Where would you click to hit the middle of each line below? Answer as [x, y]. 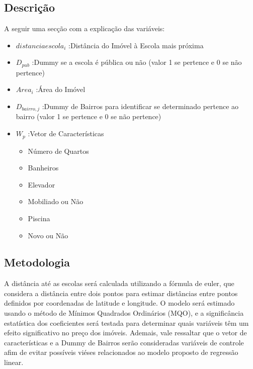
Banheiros [43, 168]
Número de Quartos [58, 151]
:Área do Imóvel [61, 89]
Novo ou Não [48, 235]
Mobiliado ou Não [56, 201]
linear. [14, 362]
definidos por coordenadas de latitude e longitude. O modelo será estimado [119, 303]
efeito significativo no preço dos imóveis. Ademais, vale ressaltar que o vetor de [125, 333]
